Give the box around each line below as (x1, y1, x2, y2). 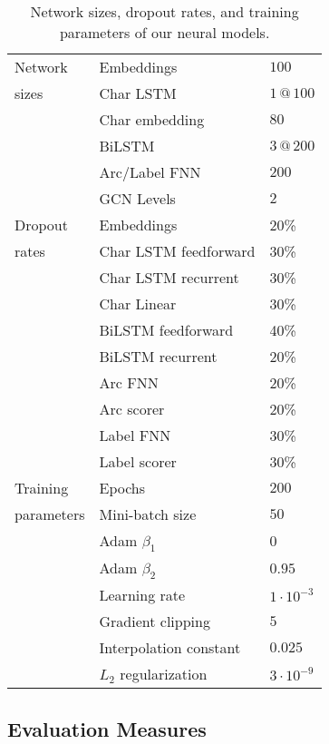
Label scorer (99, 451, 177, 472)
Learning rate (99, 584, 186, 606)
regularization (120, 663, 208, 685)
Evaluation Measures (7, 714, 207, 742)
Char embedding (99, 109, 205, 130)
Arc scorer (99, 398, 165, 419)
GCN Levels (99, 188, 176, 209)
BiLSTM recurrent (99, 346, 218, 367)
